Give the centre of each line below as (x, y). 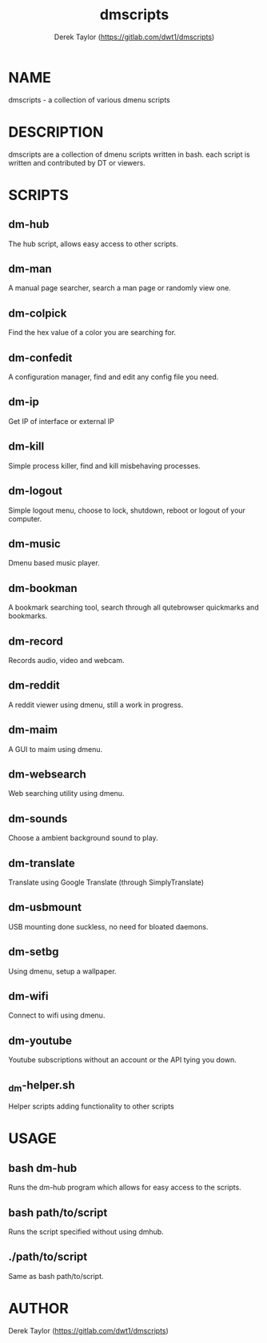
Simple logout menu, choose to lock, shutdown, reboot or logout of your (127, 510)
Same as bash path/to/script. (56, 1276)
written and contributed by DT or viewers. (77, 162)
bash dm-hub (43, 1168)
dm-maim (33, 730)
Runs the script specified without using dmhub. (86, 1232)
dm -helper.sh (42, 1086)
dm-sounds (38, 819)
